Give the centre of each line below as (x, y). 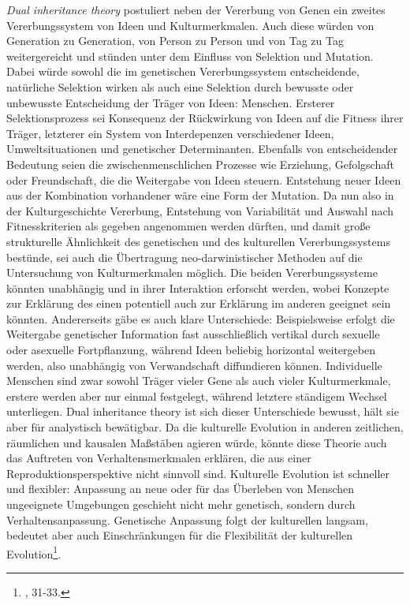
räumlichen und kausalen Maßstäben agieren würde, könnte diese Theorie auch (197, 442)
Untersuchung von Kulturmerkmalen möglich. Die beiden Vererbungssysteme (192, 273)
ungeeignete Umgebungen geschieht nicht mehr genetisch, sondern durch (181, 504)
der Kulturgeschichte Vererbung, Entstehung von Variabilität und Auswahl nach (200, 210)
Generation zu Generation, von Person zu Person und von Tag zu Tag (175, 41)
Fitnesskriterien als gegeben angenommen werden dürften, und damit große (188, 226)
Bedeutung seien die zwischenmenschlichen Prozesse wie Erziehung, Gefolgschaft (200, 164)
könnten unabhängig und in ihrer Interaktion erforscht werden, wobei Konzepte (198, 288)
